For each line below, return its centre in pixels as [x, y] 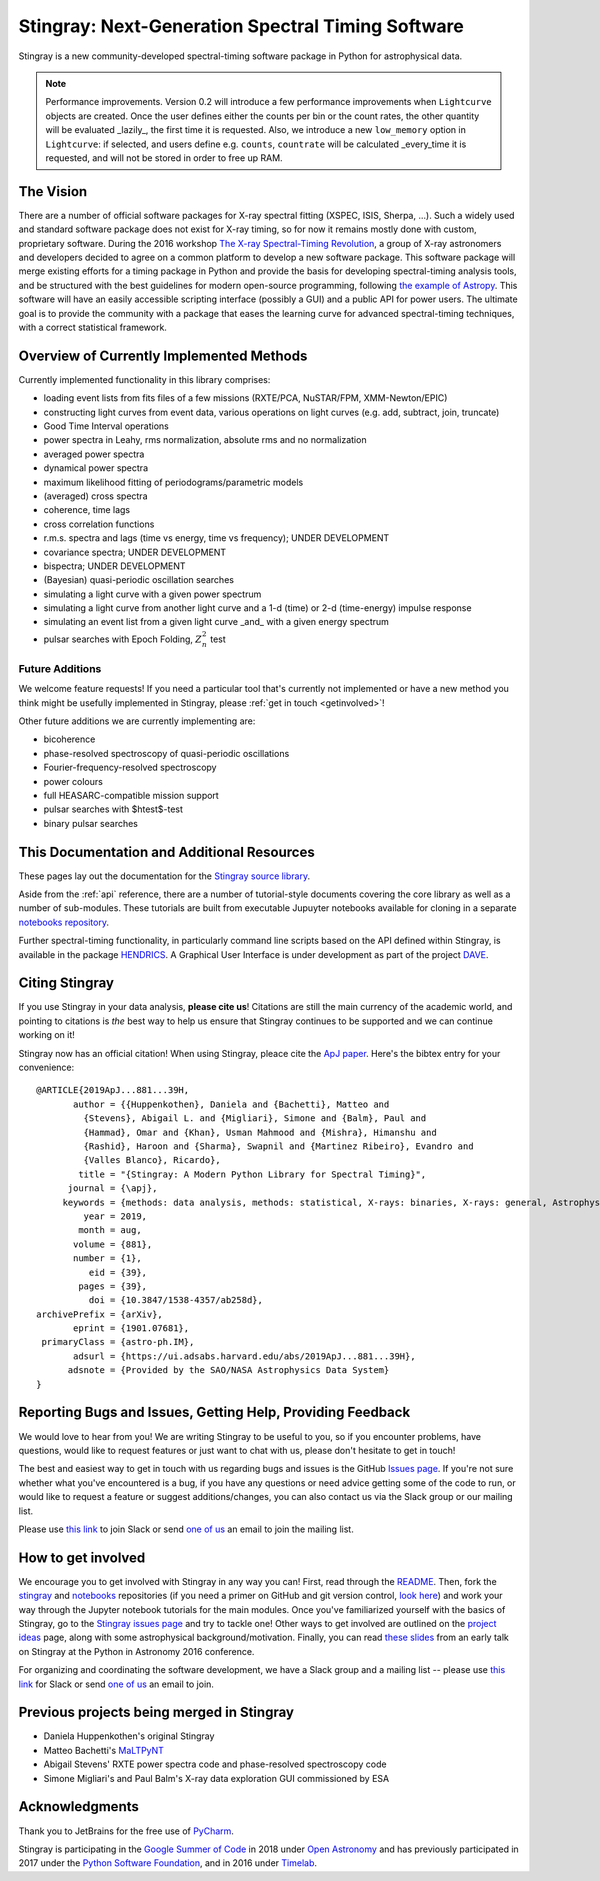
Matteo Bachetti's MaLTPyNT [104, 1750]
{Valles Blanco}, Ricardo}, [152, 1160]
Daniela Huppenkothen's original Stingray [129, 1736]
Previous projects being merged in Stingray [156, 1712]
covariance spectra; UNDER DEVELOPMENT [135, 552]
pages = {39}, [113, 1286]
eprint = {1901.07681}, [131, 1328]
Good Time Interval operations [106, 426]
